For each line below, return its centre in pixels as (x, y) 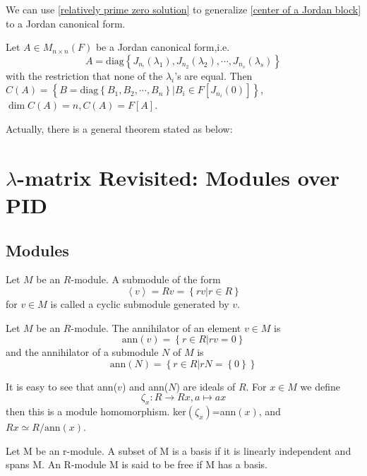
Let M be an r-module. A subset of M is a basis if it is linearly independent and (179, 450)
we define (320, 386)
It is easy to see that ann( (62, 386)
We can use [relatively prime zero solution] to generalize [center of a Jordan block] (183, 9)
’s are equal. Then (213, 75)
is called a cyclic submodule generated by (140, 303)
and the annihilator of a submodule (82, 352)
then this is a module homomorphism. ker (96, 411)
